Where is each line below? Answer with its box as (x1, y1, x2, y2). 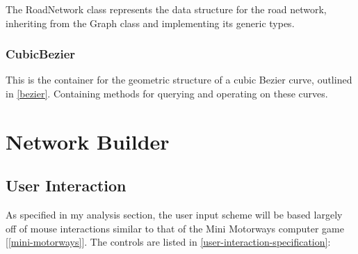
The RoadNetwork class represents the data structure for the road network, (6, 2, 327, 16)
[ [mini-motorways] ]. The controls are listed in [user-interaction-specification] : (6, 235, 331, 249)
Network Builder (6, 127, 170, 155)
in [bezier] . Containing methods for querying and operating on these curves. (6, 86, 328, 100)
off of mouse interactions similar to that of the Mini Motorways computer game (6, 221, 344, 235)
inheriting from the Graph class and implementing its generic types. (6, 15, 295, 30)
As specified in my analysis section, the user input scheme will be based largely (6, 207, 343, 222)
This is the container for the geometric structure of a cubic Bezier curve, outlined (6, 72, 352, 87)
